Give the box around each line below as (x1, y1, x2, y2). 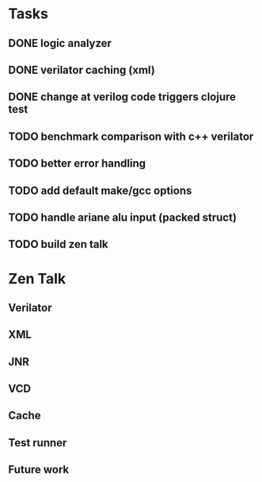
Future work (8, 463, 70, 476)
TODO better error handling (8, 156, 146, 171)
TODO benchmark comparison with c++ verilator (8, 129, 254, 143)
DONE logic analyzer (8, 37, 112, 50)
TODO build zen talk (8, 237, 108, 251)
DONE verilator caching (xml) (8, 63, 156, 76)
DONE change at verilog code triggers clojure (8, 91, 236, 104)
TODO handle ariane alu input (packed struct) (8, 210, 237, 224)
